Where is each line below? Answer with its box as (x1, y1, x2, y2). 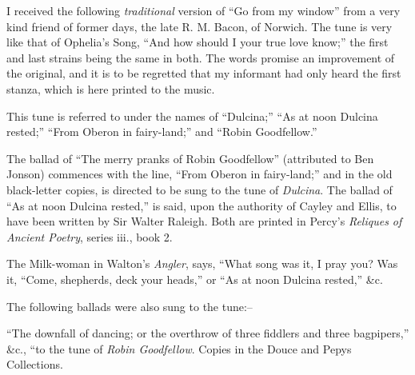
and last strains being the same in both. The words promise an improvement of (6, 49, 395, 66)
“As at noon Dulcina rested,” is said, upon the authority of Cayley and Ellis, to (6, 197, 397, 213)
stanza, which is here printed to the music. (6, 80, 215, 97)
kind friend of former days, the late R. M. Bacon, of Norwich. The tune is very (6, 18, 393, 34)
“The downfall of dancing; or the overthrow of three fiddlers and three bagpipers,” (6, 325, 409, 341)
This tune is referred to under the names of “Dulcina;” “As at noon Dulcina (6, 107, 378, 124)
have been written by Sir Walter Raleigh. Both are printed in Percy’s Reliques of (6, 213, 402, 229)
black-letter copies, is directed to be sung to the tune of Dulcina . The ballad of (6, 181, 393, 197)
